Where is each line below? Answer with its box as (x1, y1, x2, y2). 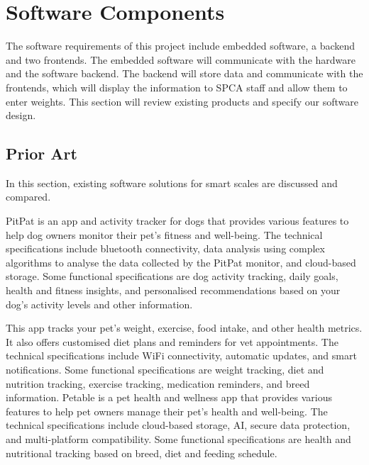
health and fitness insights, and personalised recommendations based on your (6, 283, 341, 298)
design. (6, 108, 36, 123)
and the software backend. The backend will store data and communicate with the (6, 66, 363, 81)
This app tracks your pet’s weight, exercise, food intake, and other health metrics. (6, 320, 363, 335)
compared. (6, 189, 51, 204)
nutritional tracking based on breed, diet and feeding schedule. (6, 445, 277, 460)
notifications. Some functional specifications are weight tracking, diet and (6, 362, 324, 377)
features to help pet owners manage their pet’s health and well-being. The (6, 403, 328, 418)
